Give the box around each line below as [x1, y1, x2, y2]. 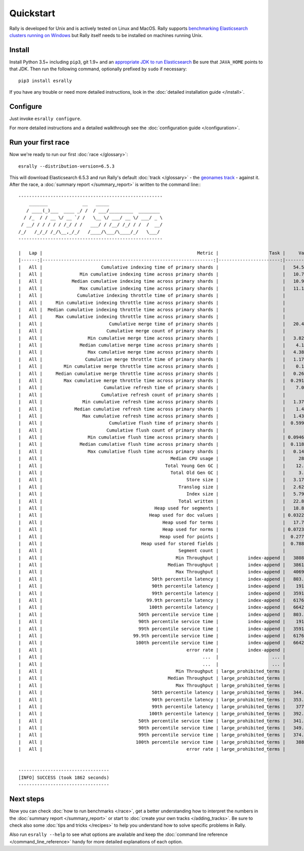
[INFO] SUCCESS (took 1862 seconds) [18, 775, 109, 780]
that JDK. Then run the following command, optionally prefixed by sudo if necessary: [9, 66, 187, 72]
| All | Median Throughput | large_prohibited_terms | [18, 675, 286, 681]
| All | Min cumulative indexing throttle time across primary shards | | [18, 299, 286, 305]
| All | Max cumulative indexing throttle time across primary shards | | [18, 314, 286, 320]
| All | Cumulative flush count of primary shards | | [18, 427, 286, 433]
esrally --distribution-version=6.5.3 [18, 163, 115, 169]
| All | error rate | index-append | [18, 647, 286, 653]
